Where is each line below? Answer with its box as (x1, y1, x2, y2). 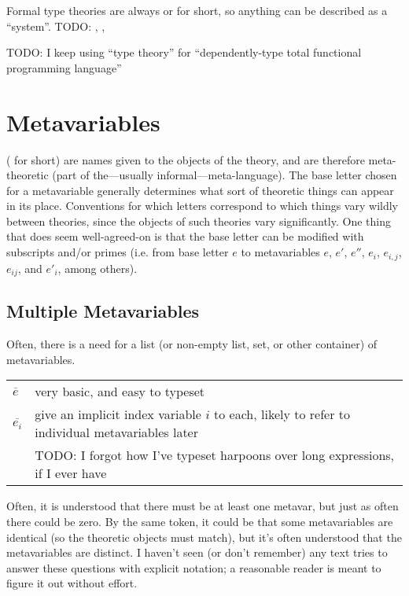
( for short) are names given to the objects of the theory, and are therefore (6, 151, 365, 167)
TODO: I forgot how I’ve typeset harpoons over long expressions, (35, 446, 395, 465)
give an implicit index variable (35, 405, 201, 424)
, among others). (57, 259, 138, 276)
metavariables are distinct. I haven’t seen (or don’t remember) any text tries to (6, 544, 388, 561)
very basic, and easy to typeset (35, 382, 205, 401)
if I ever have (35, 464, 107, 483)
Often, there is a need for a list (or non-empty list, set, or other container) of (6, 336, 378, 352)
